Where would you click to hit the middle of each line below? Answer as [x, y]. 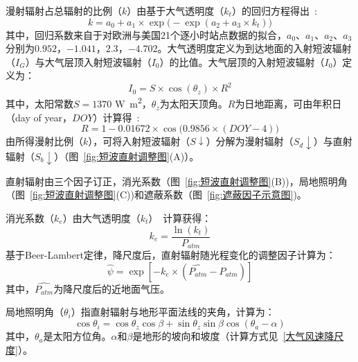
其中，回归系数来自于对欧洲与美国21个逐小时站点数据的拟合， [146, 34]
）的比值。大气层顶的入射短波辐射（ [242, 61]
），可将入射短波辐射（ [139, 141]
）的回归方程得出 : [274, 10]
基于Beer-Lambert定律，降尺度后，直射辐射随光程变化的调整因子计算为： [171, 255]
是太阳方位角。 [77, 336]
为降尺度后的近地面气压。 [112, 288]
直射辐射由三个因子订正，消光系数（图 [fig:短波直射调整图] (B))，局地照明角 [177, 181]
